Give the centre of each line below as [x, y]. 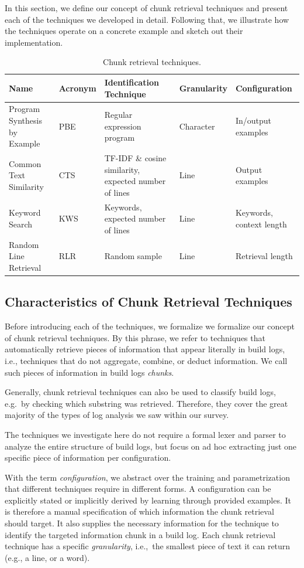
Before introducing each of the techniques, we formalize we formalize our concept [150, 326]
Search [21, 224]
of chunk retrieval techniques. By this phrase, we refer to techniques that [135, 337]
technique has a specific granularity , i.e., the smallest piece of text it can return [148, 546]
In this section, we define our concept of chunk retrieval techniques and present [146, 8]
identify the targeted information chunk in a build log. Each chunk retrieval [140, 534]
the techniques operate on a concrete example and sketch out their [124, 31]
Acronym [77, 88]
